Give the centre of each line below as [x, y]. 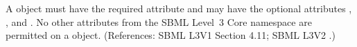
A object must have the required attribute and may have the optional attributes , [179, 8]
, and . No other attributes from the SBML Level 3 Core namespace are [159, 21]
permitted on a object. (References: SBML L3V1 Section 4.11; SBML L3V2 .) [171, 35]
